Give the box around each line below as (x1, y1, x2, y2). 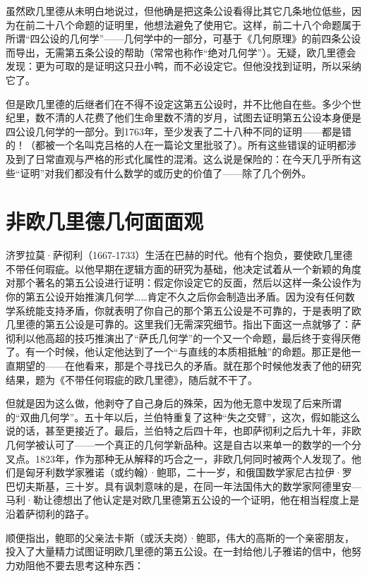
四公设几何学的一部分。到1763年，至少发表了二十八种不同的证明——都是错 (6, 123, 351, 138)
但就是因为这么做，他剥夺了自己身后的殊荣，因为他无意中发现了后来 (6, 396, 322, 411)
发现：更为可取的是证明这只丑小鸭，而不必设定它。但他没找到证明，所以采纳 (6, 59, 361, 73)
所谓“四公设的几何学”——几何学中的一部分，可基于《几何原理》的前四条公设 (6, 31, 361, 46)
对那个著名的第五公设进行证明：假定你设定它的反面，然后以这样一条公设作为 (6, 275, 361, 290)
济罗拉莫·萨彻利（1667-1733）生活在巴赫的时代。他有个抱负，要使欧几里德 (6, 248, 353, 262)
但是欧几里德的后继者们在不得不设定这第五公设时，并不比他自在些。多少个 (6, 96, 351, 111)
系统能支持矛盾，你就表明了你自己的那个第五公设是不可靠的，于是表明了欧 (15, 303, 361, 317)
